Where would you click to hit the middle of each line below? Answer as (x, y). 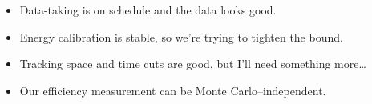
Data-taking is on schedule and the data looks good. (148, 10)
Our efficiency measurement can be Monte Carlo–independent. (173, 90)
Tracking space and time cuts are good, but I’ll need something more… (193, 64)
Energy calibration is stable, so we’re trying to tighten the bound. (181, 36)
